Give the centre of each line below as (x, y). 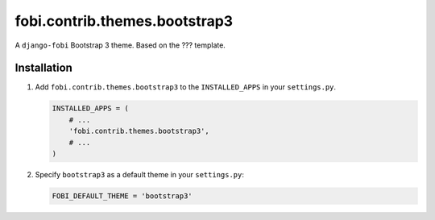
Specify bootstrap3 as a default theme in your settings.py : (140, 174)
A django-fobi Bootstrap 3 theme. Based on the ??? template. (120, 45)
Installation (43, 68)
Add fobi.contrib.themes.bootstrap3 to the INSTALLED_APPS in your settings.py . (186, 87)
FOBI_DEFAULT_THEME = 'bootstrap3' (122, 196)
